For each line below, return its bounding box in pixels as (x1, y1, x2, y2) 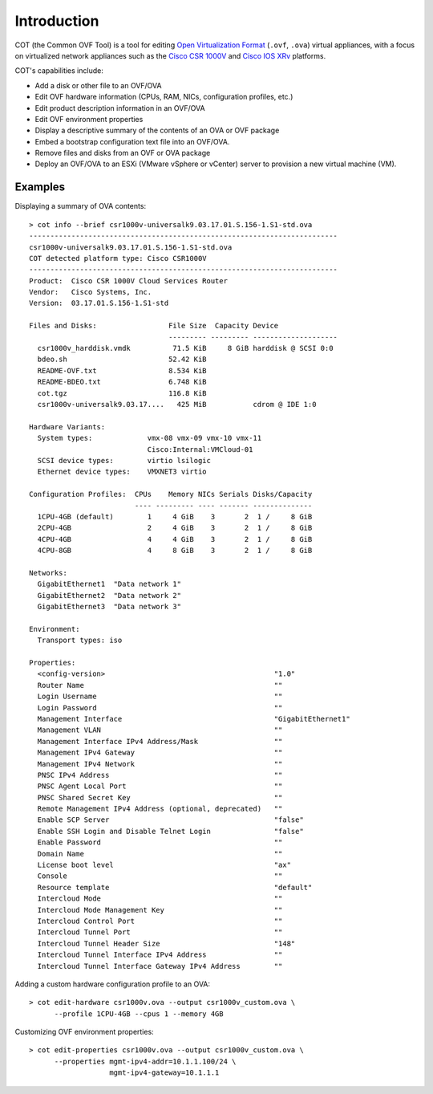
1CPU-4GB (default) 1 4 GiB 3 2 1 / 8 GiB (37, 512, 313, 521)
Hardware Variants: (29, 422, 106, 431)
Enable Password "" (37, 838, 283, 847)
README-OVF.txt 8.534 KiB (37, 366, 208, 375)
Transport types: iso (37, 636, 123, 645)
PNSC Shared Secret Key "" (37, 793, 283, 802)
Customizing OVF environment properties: (14, 1027, 154, 1037)
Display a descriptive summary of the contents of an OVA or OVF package (34, 125, 280, 136)
